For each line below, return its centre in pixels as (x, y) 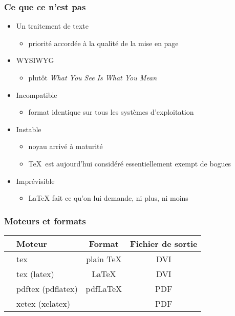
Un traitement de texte (52, 26)
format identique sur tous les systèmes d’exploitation (111, 112)
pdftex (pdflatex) (47, 288)
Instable (29, 129)
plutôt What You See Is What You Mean (93, 77)
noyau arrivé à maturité (66, 146)
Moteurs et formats (45, 220)
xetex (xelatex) (43, 303)
